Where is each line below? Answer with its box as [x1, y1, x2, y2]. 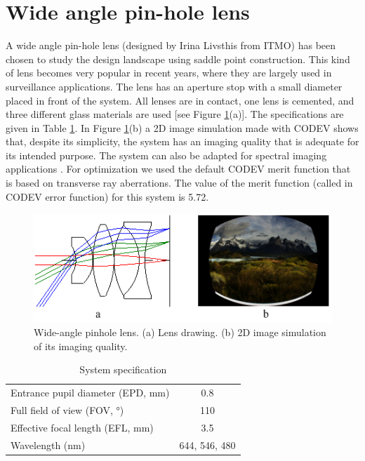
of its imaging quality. [34, 338, 128, 353]
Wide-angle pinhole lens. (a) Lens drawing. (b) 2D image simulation [34, 325, 326, 340]
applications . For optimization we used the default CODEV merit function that [6, 161, 351, 176]
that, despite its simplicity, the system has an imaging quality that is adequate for [6, 134, 359, 149]
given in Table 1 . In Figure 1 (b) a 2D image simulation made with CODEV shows [6, 120, 359, 135]
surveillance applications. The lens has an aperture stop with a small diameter [6, 79, 343, 93]
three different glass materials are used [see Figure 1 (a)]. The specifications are [6, 107, 344, 121]
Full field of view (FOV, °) [11, 402, 124, 417]
